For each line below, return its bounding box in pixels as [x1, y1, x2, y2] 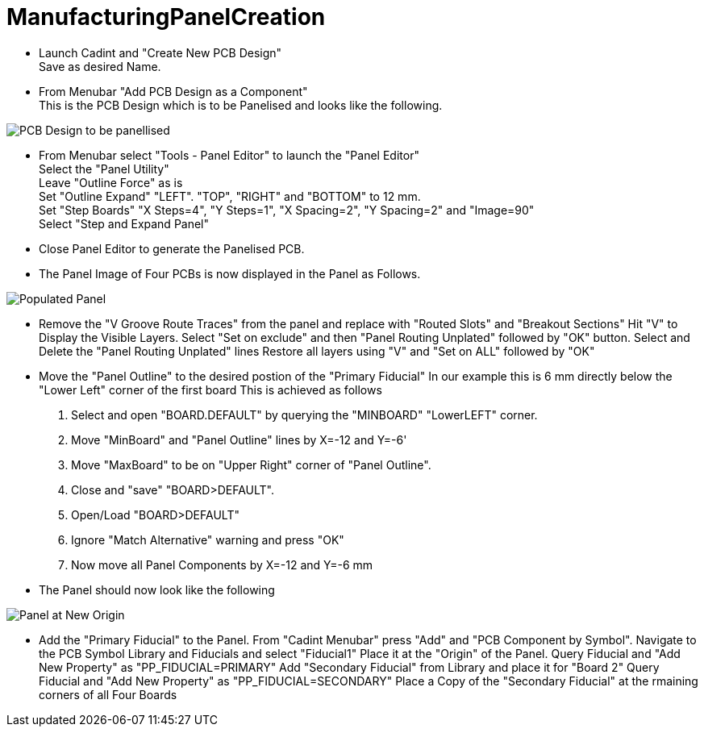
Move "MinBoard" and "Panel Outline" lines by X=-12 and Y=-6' [71, 432, 407, 447]
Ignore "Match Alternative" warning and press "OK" [71, 532, 344, 547]
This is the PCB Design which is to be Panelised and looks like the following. [39, 98, 443, 112]
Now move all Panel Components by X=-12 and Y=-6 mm [71, 557, 373, 572]
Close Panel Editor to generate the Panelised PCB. [39, 241, 305, 256]
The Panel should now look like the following [39, 582, 275, 597]
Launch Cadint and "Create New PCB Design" [39, 45, 282, 60]
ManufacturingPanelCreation [6, 3, 326, 31]
